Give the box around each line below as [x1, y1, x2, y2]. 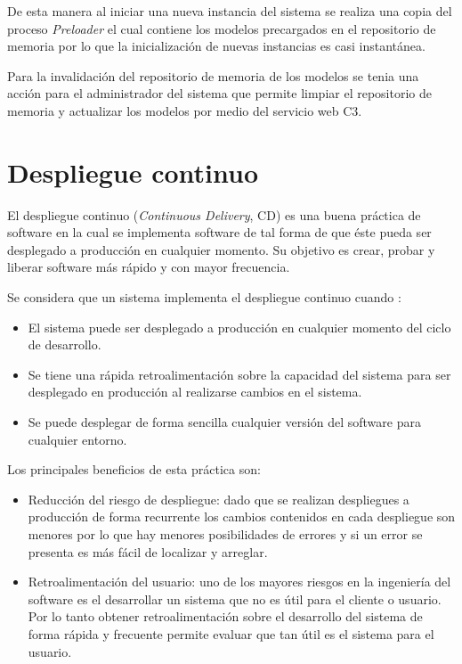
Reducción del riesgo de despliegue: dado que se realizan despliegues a [28, 489, 409, 508]
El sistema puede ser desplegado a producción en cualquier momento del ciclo [28, 317, 451, 336]
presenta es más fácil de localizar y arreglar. [28, 542, 268, 561]
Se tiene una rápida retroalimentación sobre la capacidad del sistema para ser [28, 365, 451, 383]
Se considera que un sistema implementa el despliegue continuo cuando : [7, 288, 401, 307]
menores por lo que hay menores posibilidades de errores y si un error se [28, 525, 423, 543]
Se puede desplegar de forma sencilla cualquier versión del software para [28, 413, 421, 431]
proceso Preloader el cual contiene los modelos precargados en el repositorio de [7, 19, 436, 37]
